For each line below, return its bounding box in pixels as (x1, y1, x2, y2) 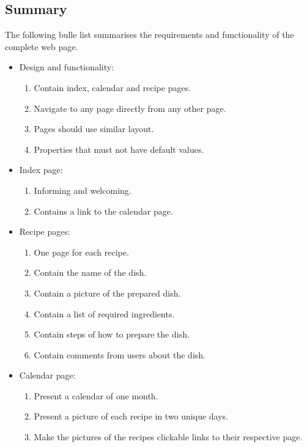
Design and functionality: (19, 61, 114, 73)
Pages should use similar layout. (34, 122, 154, 135)
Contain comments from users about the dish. (34, 348, 205, 361)
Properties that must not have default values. (34, 142, 204, 155)
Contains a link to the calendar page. (34, 204, 173, 217)
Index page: (19, 163, 63, 176)
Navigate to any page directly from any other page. (34, 102, 226, 114)
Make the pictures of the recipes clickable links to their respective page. (34, 430, 303, 443)
